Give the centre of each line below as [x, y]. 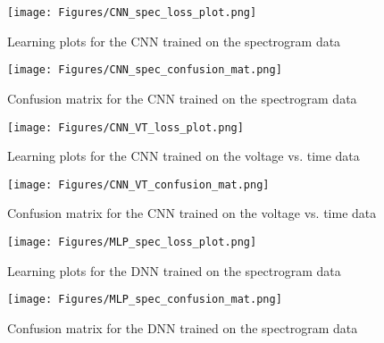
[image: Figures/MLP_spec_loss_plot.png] [132, 242]
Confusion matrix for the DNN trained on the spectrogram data [183, 327]
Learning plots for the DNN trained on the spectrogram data [174, 270]
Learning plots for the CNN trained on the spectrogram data [174, 41]
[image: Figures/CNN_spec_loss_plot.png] [132, 13]
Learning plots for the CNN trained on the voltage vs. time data [184, 156]
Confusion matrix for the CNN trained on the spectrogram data [182, 98]
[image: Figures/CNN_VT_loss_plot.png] [125, 127]
